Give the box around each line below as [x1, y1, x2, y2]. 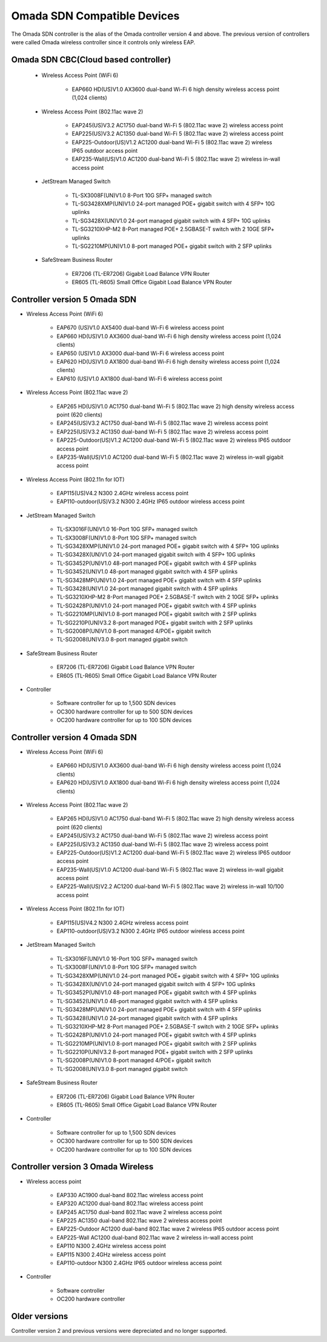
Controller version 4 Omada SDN [11, 732, 137, 743]
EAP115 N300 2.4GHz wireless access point [56, 1250, 166, 1258]
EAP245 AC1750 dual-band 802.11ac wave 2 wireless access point [56, 1208, 222, 1215]
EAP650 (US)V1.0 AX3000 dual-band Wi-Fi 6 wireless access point [56, 349, 225, 357]
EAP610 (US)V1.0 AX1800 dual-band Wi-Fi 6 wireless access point [56, 375, 222, 382]
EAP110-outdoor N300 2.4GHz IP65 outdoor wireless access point [56, 1260, 222, 1267]
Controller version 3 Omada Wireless [11, 1161, 154, 1172]
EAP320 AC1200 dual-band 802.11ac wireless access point [56, 1200, 203, 1207]
